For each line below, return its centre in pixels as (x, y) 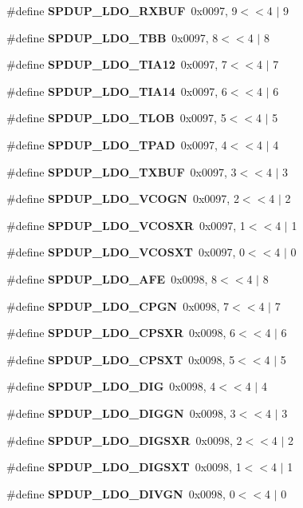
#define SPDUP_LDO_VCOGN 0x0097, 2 (123, 198)
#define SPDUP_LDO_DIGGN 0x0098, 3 (121, 413)
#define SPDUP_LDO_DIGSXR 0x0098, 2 (124, 440)
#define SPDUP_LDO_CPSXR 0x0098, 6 (121, 333)
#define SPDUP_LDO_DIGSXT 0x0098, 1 (124, 467)
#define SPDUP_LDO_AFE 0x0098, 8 (112, 278)
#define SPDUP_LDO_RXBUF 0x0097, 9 (122, 10)
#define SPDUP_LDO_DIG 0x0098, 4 (111, 386)
